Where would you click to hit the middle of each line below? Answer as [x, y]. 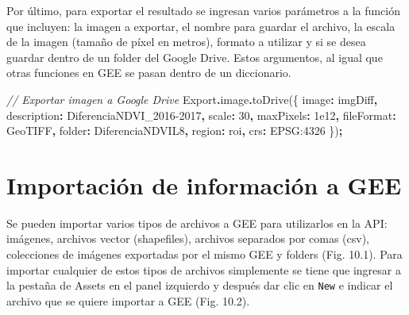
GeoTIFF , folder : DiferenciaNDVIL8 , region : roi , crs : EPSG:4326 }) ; [175, 131]
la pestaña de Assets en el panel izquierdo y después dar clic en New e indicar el [200, 285]
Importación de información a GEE [204, 184]
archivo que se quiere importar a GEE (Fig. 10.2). [128, 300]
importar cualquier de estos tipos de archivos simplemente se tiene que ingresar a [204, 269]
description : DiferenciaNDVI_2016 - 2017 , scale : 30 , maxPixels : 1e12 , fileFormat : [201, 115]
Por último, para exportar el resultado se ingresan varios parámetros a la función [204, 10]
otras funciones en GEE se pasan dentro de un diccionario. [149, 73]
